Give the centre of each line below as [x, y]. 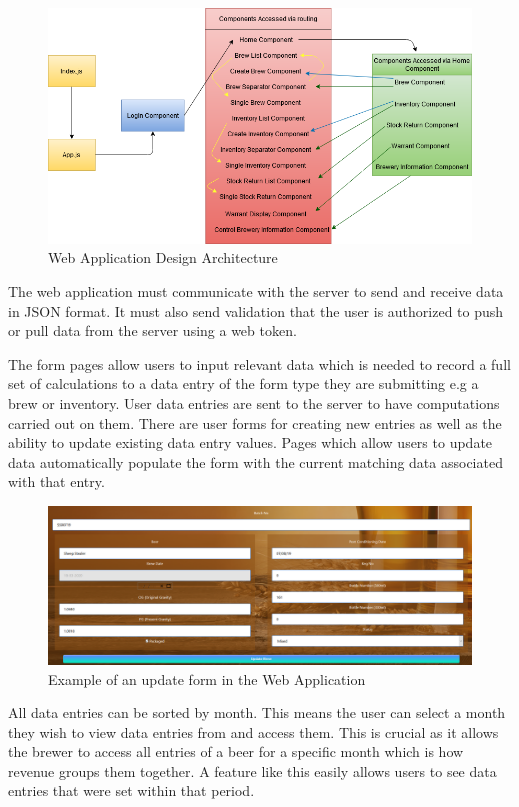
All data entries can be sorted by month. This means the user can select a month [257, 712]
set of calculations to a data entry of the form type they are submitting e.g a [243, 383]
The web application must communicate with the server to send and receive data [256, 290]
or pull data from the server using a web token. [152, 330]
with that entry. [56, 481]
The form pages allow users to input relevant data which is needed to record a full [259, 363]
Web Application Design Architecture [163, 257]
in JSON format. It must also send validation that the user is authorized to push [256, 310]
